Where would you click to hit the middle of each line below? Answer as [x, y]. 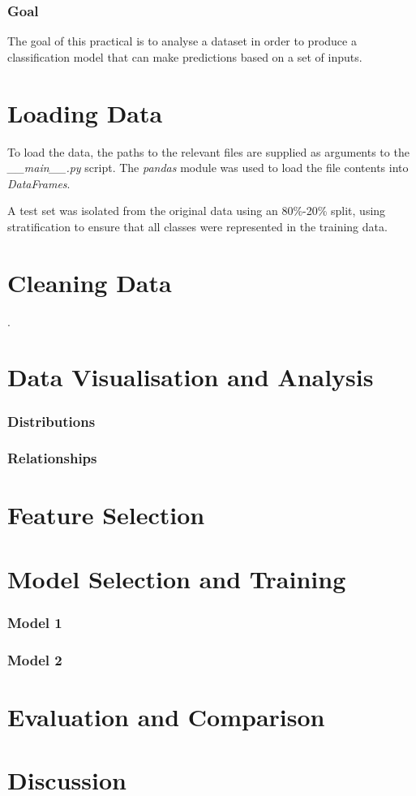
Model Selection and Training [177, 578]
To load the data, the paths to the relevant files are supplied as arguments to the [208, 151]
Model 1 [35, 622]
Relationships [52, 458]
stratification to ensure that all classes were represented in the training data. [197, 226]
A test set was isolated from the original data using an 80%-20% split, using [197, 211]
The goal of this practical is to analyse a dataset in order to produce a [182, 41]
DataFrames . [39, 183]
